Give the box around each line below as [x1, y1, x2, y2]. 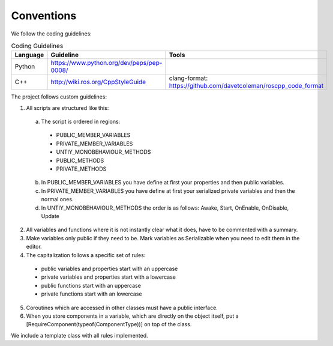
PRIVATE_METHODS [56, 165, 107, 172]
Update [41, 213, 60, 219]
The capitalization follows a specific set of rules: [26, 251, 146, 258]
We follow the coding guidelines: [11, 30, 92, 37]
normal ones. [41, 196, 74, 203]
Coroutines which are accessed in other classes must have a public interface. [26, 304, 218, 311]
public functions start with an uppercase [41, 282, 141, 289]
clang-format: [169, 74, 208, 82]
